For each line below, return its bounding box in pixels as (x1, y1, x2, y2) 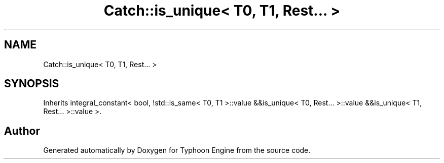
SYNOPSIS (4, 77, 59, 90)
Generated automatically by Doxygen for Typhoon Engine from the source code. (43, 146, 311, 155)
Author (4, 124, 40, 137)
